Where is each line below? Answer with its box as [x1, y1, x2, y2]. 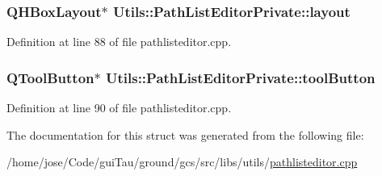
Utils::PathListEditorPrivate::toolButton [105, 67, 376, 87]
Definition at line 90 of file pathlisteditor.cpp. [6, 99, 232, 116]
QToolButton [6, 67, 94, 87]
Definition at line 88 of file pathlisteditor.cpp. [6, 33, 232, 50]
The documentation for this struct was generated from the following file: [6, 126, 364, 143]
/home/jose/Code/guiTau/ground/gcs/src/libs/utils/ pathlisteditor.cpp [6, 153, 358, 170]
